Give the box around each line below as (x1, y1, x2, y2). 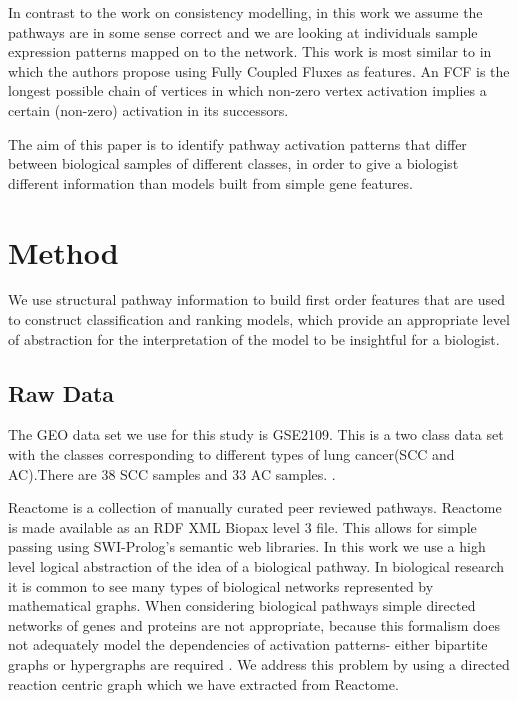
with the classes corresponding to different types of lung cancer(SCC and (8, 444, 455, 465)
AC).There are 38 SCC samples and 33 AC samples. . (8, 463, 336, 484)
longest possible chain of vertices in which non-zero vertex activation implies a (8, 80, 487, 101)
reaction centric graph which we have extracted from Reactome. (8, 673, 399, 694)
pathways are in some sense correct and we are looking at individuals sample (8, 21, 478, 42)
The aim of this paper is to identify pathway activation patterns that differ (8, 133, 467, 154)
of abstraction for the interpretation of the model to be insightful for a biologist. (8, 328, 500, 349)
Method (8, 231, 119, 272)
